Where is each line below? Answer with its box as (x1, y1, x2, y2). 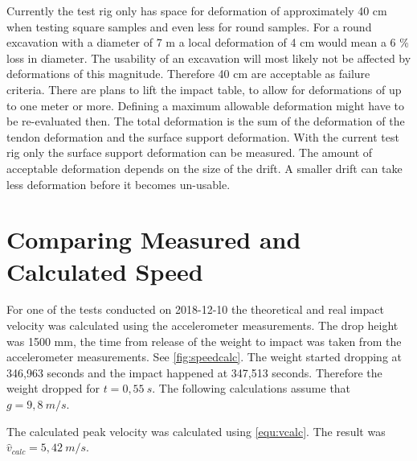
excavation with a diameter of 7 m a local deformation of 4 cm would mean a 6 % (6, 34, 409, 51)
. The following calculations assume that (152, 380, 351, 397)
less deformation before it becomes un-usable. (6, 175, 231, 192)
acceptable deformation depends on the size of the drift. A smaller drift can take (6, 159, 403, 176)
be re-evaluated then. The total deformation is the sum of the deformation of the (6, 113, 405, 130)
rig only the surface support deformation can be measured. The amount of (6, 144, 373, 161)
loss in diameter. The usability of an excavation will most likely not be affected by (6, 49, 411, 66)
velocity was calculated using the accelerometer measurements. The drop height (6, 317, 399, 334)
